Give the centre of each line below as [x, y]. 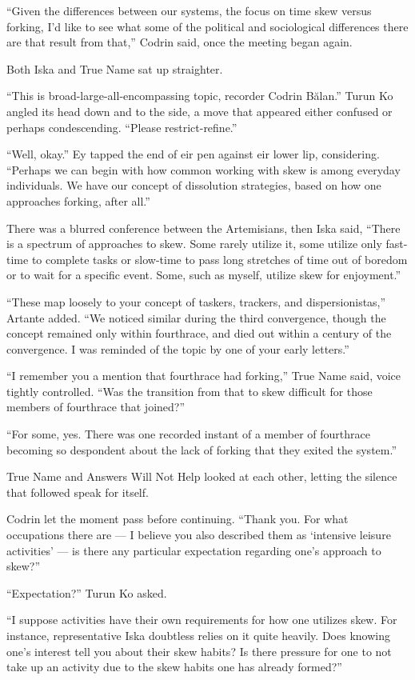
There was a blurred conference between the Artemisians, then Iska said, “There [204, 228]
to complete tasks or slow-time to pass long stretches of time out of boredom [219, 259]
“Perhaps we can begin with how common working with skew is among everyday [204, 169]
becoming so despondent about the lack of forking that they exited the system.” [202, 449]
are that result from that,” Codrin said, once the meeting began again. [180, 42]
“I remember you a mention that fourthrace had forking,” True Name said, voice [204, 376]
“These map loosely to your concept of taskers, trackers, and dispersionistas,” [196, 301]
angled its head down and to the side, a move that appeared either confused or [200, 111]
